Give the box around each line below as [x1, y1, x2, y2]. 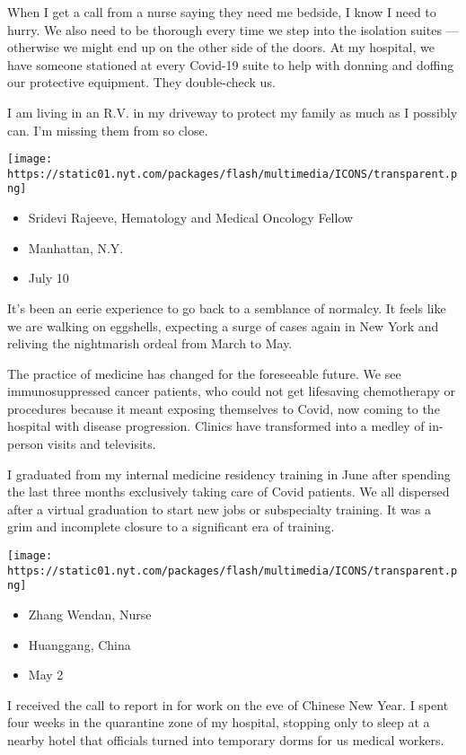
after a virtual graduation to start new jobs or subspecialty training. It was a [7, 499, 431, 518]
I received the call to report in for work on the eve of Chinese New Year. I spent [7, 695, 449, 714]
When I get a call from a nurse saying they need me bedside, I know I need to [7, 3, 436, 21]
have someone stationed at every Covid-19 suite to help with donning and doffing [7, 55, 454, 74]
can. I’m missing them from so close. [7, 120, 208, 139]
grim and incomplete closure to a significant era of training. [7, 517, 335, 536]
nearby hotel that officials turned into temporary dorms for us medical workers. [7, 730, 444, 749]
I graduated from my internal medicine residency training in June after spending [7, 464, 451, 483]
